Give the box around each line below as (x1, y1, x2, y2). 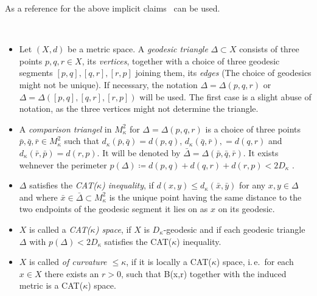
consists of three (239, 43, 299, 55)
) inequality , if (101, 179, 154, 191)
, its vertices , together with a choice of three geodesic (82, 54, 280, 67)
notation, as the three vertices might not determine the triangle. (19, 102, 259, 115)
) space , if (95, 222, 131, 235)
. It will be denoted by (97, 146, 181, 159)
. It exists (243, 146, 279, 159)
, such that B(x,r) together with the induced (121, 267, 287, 280)
